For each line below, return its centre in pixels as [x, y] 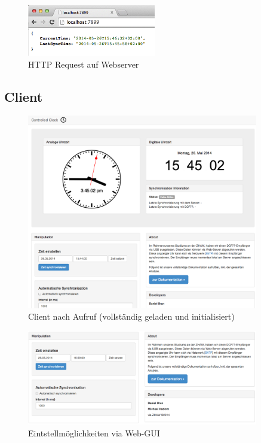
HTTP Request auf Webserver [84, 64]
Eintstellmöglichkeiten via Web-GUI [94, 433]
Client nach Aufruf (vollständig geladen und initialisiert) [131, 316]
